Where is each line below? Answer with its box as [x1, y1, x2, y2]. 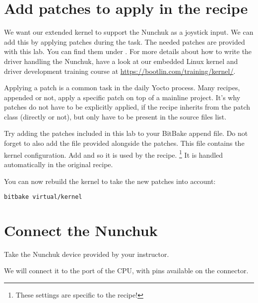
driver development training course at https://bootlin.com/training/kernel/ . [4, 65, 236, 76]
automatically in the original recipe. [4, 159, 113, 169]
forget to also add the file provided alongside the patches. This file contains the [4, 138, 245, 148]
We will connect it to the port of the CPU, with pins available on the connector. [4, 265, 249, 276]
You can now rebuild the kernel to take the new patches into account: [4, 176, 216, 186]
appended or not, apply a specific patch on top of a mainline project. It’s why [4, 92, 241, 102]
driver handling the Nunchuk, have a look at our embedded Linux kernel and [4, 56, 238, 66]
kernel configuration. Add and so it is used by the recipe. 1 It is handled [4, 148, 223, 160]
